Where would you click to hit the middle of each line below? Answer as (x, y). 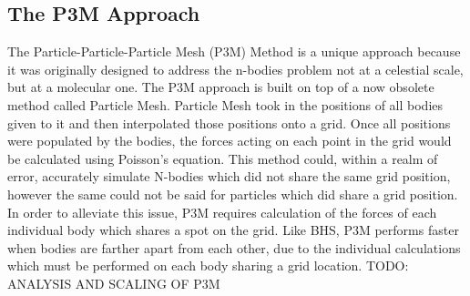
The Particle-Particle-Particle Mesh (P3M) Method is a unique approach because (234, 51)
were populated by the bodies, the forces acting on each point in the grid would (230, 141)
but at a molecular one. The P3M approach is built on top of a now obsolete (221, 87)
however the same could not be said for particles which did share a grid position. (233, 194)
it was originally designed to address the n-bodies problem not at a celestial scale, (235, 69)
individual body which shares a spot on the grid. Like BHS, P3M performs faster (233, 230)
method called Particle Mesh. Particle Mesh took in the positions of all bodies (225, 104)
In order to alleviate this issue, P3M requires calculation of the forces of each (222, 212)
